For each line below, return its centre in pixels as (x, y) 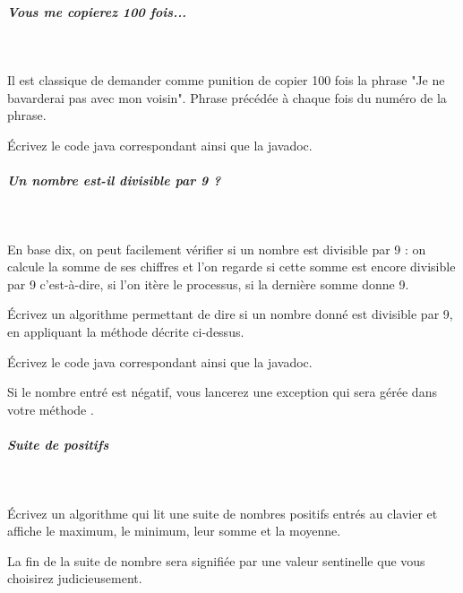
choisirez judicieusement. (75, 578)
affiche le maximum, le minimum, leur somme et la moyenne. (174, 531)
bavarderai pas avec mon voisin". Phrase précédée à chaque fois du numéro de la (227, 97)
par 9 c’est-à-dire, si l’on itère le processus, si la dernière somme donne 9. (208, 284)
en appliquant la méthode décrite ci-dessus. (126, 332)
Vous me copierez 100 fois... (97, 11)
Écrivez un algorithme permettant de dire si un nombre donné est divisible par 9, (230, 314)
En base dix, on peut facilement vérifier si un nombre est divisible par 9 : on (217, 249)
